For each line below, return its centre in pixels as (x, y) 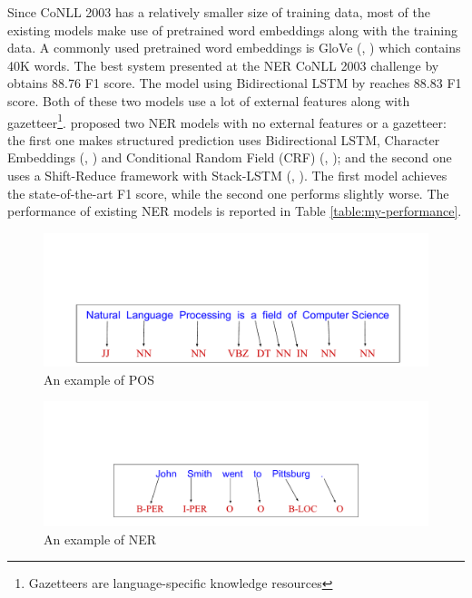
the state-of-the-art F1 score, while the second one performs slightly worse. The (228, 193)
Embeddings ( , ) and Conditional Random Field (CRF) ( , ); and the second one (230, 157)
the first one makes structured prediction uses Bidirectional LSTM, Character (224, 139)
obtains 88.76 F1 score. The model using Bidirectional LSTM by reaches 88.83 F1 (235, 83)
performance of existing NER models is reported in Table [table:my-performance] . (235, 211)
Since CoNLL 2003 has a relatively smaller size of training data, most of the (219, 12)
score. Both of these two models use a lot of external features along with (209, 100)
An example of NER (100, 539)
